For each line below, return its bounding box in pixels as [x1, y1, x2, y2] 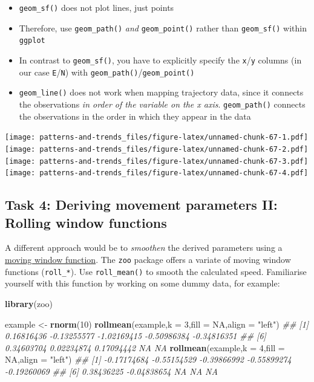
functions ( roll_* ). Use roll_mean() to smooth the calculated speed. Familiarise [5, 265, 307, 277]
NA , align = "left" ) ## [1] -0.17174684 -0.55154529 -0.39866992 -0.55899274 [5, 353, 292, 366]
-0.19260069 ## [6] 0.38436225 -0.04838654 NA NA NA [5, 364, 218, 377]
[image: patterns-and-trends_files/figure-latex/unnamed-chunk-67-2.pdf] [5, 144, 309, 154]
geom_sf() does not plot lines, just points [19, 1, 174, 13]
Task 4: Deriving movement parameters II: [5, 195, 278, 214]
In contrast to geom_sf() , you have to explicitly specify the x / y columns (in [19, 53, 302, 66]
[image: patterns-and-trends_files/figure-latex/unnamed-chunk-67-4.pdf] [5, 169, 309, 178]
